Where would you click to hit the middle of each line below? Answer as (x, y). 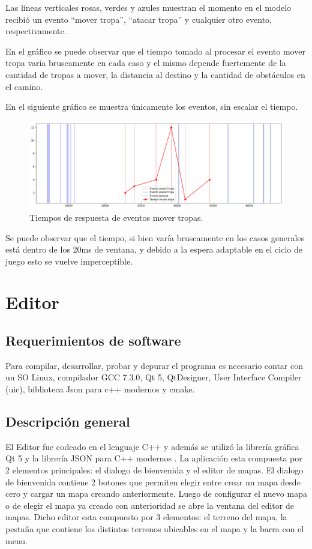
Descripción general (68, 421)
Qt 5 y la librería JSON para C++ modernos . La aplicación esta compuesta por (154, 458)
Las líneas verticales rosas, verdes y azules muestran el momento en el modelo (148, 7)
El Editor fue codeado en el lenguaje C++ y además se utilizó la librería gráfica (152, 446)
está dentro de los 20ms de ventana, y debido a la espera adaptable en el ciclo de (154, 249)
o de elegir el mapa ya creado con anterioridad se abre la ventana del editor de (150, 505)
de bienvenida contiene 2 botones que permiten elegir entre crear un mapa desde (153, 481)
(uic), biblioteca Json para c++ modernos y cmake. (100, 389)
